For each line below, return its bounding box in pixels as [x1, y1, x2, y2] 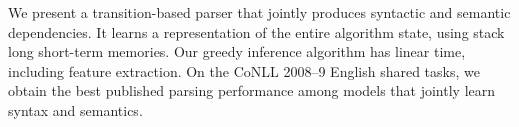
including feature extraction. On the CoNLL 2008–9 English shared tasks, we [8, 60, 480, 81]
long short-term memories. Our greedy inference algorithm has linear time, [8, 41, 466, 62]
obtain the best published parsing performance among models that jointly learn [8, 80, 496, 101]
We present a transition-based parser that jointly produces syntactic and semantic [8, 2, 511, 22]
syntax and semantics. [8, 99, 143, 120]
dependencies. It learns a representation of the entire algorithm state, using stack [8, 21, 505, 42]
